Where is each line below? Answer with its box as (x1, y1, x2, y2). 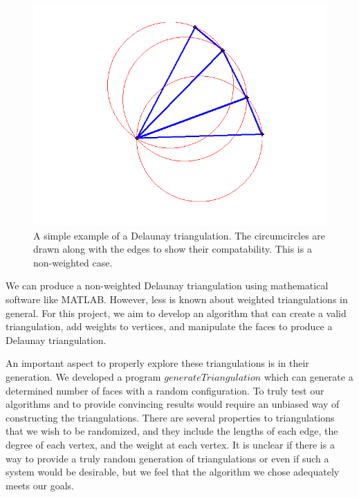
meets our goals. (6, 478, 74, 492)
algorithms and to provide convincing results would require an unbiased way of (6, 397, 340, 411)
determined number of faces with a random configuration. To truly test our (6, 383, 324, 397)
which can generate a (264, 369, 353, 383)
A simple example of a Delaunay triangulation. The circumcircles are (33, 228, 326, 242)
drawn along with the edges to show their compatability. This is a (33, 242, 312, 256)
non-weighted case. (33, 255, 113, 269)
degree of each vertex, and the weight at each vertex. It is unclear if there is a (6, 437, 335, 451)
